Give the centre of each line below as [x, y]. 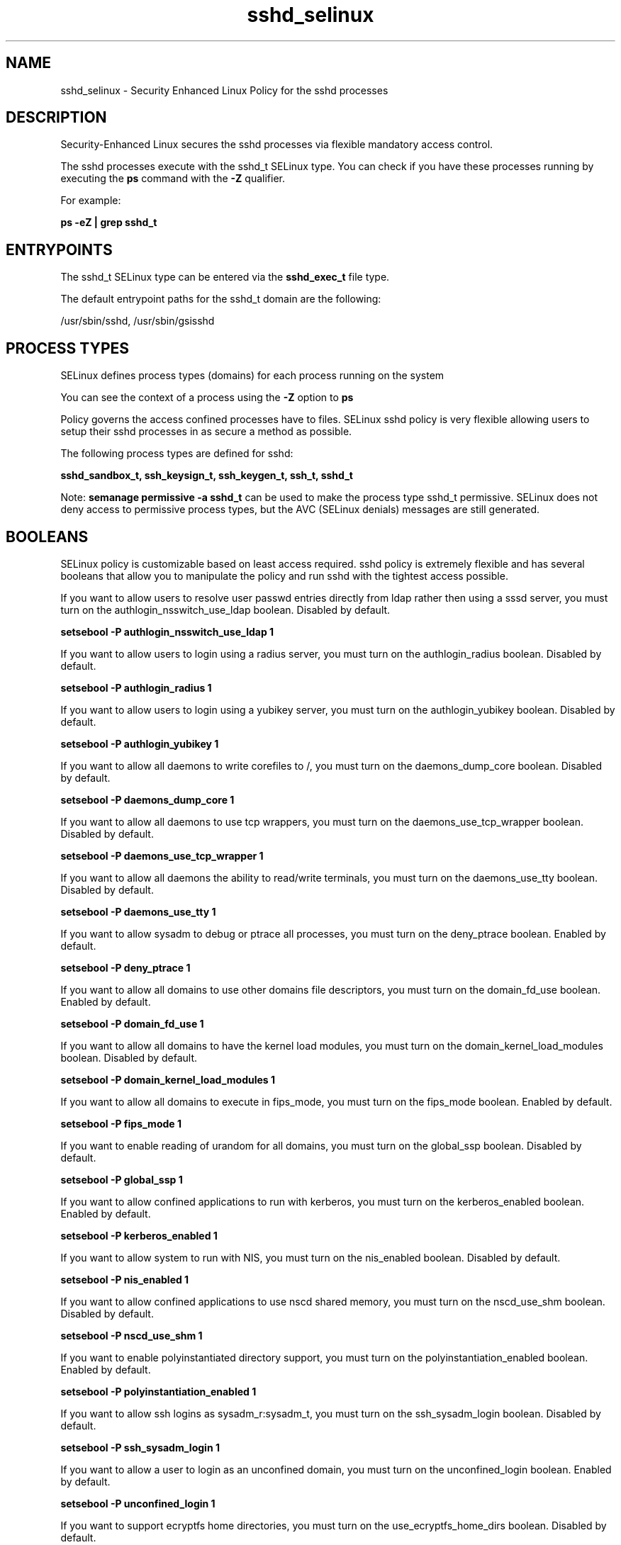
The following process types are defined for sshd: [177, 454]
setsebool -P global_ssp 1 [122, 1179]
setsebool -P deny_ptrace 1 [125, 967]
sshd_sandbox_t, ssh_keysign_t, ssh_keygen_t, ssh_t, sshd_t [207, 476]
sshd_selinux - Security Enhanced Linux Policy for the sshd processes [224, 90]
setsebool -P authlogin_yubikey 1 [140, 743]
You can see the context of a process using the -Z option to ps [207, 398]
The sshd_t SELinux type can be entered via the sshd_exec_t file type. [225, 277]
